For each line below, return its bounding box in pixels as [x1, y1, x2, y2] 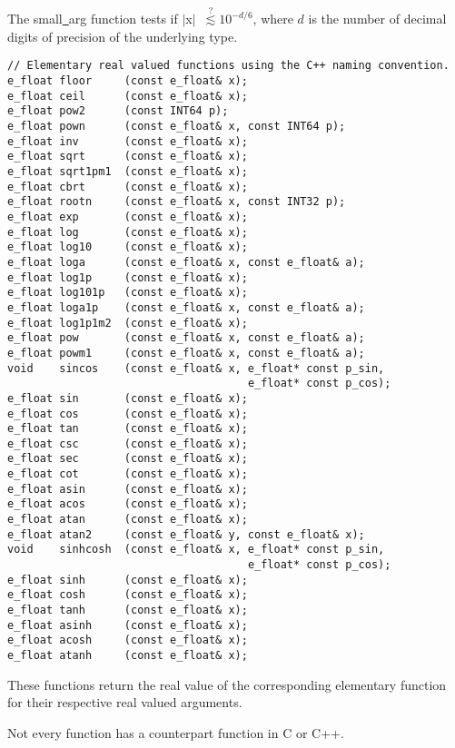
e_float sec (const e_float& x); [7, 452, 248, 466]
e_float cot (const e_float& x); [7, 467, 248, 481]
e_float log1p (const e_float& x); [7, 271, 248, 284]
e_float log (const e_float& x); [7, 225, 248, 239]
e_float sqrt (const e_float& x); [7, 150, 248, 163]
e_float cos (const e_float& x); [7, 407, 248, 420]
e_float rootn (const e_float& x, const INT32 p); [7, 195, 346, 209]
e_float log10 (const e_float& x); [7, 241, 248, 254]
